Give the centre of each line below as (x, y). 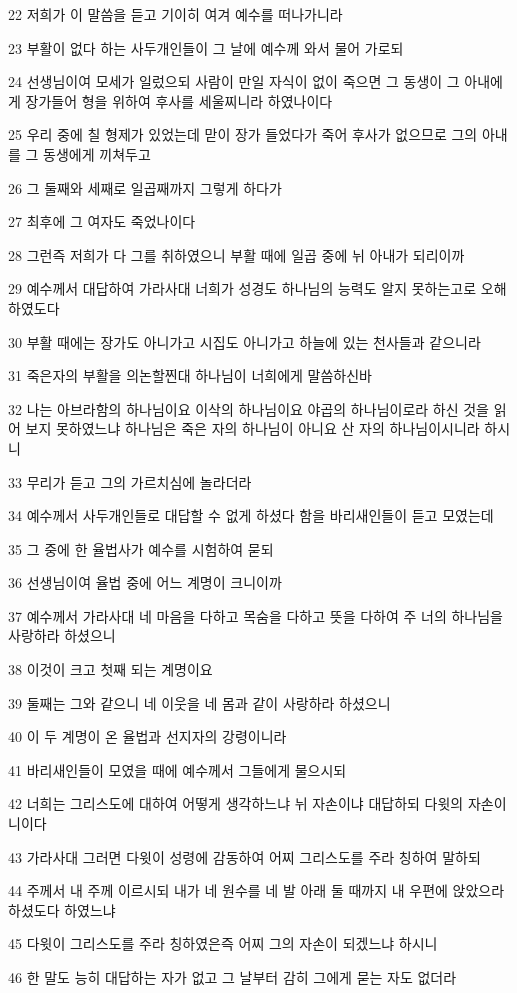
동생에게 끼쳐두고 (97, 153)
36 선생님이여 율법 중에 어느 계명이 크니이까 (145, 582)
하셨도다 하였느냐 (62, 909)
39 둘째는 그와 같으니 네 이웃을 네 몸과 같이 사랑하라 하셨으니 (199, 702)
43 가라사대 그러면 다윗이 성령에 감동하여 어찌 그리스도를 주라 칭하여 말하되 (244, 856)
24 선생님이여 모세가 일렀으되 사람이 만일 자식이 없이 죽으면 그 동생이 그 (234, 81)
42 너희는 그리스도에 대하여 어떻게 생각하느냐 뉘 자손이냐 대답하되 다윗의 (236, 803)
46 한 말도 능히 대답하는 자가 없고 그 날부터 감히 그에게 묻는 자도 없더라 (232, 977)
